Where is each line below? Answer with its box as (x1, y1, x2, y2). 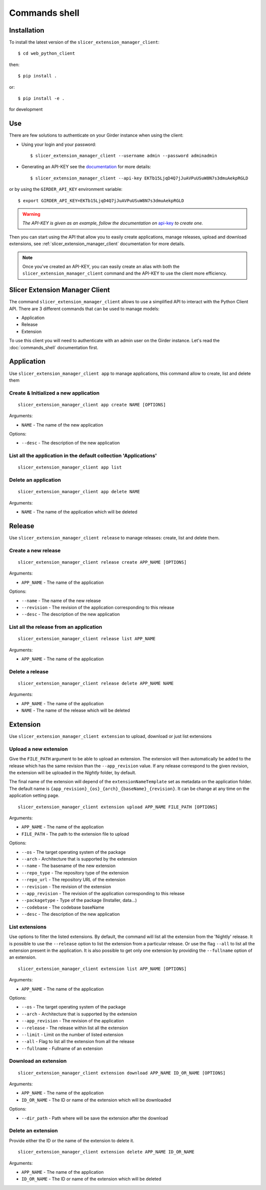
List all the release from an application (9, 624, 102, 631)
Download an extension (9, 1058, 67, 1065)
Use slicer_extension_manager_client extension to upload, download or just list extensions (9, 733, 212, 739)
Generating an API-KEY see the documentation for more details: (21, 164, 151, 170)
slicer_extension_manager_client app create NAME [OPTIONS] (18, 402, 166, 407)
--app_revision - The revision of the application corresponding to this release (21, 890, 185, 896)
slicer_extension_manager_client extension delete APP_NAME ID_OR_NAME (18, 1149, 195, 1155)
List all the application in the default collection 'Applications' (9, 452, 157, 459)
